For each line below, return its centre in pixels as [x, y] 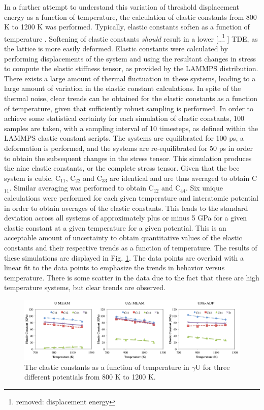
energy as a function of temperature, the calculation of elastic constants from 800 [130, 17]
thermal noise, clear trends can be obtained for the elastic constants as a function [131, 98]
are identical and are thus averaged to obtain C [184, 178]
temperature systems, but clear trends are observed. [85, 287]
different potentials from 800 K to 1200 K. [90, 377]
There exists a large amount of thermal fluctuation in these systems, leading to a [130, 78]
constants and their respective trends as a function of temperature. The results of [131, 247]
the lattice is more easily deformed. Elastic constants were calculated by [116, 49]
